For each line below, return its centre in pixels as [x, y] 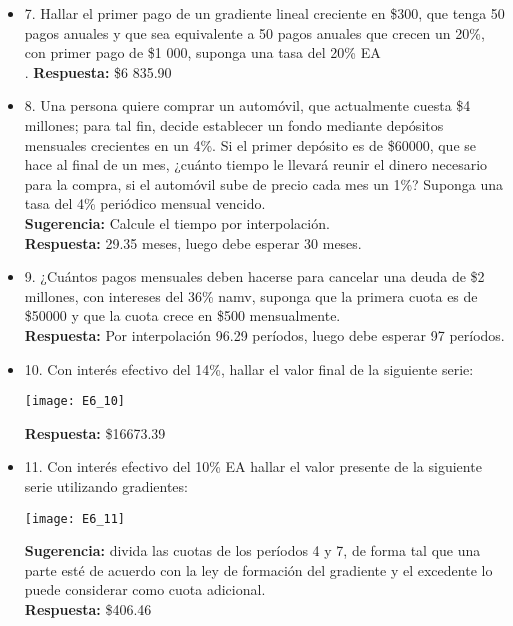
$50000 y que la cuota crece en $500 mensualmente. [182, 315]
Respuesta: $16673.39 [95, 432]
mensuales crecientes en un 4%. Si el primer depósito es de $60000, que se [250, 144]
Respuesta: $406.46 [88, 608]
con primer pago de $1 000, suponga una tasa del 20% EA [202, 52]
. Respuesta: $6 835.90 [98, 71]
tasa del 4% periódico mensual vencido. [145, 203]
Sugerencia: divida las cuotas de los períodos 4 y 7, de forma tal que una [252, 550]
